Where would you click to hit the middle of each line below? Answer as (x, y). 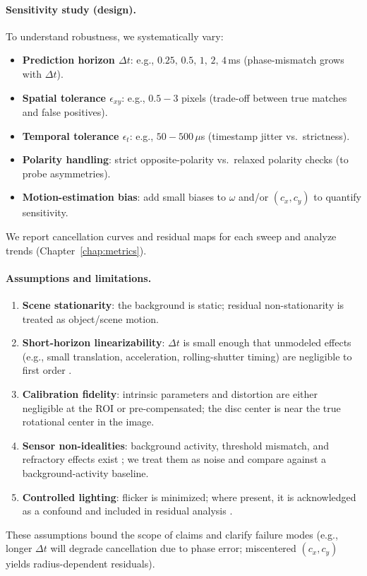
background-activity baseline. (85, 472)
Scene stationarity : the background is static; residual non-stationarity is (183, 304)
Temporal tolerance (71, 135)
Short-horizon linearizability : (94, 342)
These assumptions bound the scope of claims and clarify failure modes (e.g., (172, 534)
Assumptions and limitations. (79, 277)
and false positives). (65, 112)
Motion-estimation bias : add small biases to (124, 197)
